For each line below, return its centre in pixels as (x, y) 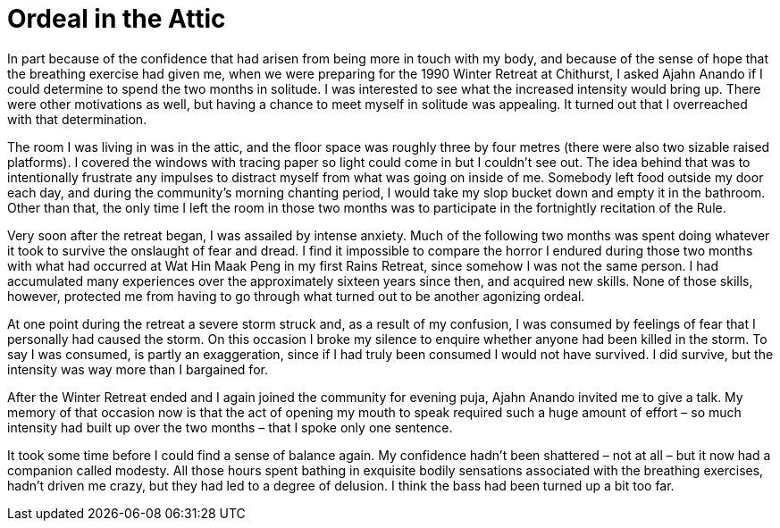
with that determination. (77, 119)
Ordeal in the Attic (117, 19)
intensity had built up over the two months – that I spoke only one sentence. (230, 427)
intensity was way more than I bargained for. (138, 369)
